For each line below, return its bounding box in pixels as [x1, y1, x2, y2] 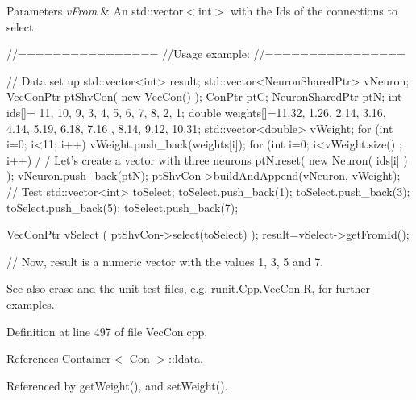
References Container [6, 350, 111, 367]
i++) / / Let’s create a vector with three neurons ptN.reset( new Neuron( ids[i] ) [6, 151, 408, 168]
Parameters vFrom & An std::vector [6, 2, 184, 19]
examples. [6, 295, 55, 312]
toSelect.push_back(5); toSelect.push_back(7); [6, 198, 239, 215]
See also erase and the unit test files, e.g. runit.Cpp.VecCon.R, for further [6, 280, 371, 297]
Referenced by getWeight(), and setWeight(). [6, 377, 228, 394]
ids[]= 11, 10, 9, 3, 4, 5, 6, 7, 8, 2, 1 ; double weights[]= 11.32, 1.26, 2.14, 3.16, [6, 103, 386, 120]
